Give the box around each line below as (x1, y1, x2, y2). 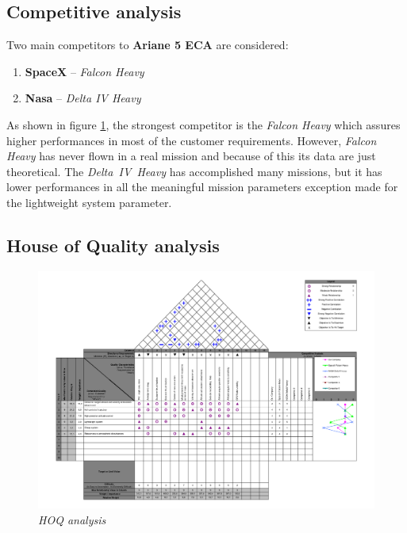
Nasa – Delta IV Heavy (25, 90, 141, 106)
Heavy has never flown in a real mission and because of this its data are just (6, 148, 376, 164)
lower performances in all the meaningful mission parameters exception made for (6, 178, 398, 195)
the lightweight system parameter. (6, 194, 172, 210)
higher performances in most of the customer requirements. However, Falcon (6, 132, 377, 148)
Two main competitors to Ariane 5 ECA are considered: (6, 36, 289, 53)
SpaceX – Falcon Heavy (25, 63, 144, 79)
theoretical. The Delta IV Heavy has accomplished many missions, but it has (6, 163, 382, 179)
